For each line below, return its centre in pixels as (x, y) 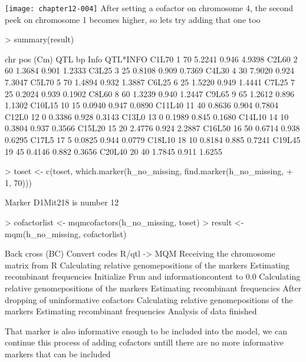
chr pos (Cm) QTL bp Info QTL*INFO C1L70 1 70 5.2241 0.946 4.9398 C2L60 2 (151, 59)
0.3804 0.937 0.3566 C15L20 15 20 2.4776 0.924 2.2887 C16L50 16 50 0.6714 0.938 (152, 128)
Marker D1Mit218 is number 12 (62, 202)
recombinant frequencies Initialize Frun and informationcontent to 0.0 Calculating (153, 276)
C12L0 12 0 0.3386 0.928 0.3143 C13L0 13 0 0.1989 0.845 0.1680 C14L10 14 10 (147, 116)
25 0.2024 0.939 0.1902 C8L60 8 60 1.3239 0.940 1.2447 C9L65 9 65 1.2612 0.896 (150, 93)
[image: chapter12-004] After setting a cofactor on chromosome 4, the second (149, 8)
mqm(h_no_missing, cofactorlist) (66, 233)
